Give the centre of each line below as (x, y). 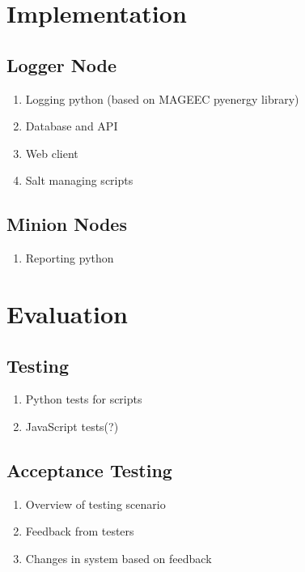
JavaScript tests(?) (72, 426)
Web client (52, 153)
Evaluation (67, 313)
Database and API (72, 126)
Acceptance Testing (89, 470)
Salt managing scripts (79, 180)
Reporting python (70, 258)
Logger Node (61, 64)
